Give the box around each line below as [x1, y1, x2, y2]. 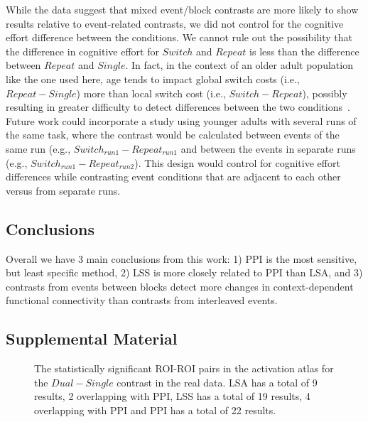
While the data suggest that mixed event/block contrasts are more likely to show [6, 2, 359, 16]
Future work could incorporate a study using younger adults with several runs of [6, 113, 357, 128]
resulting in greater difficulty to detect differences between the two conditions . [6, 99, 350, 114]
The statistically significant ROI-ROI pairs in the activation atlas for [34, 361, 334, 376]
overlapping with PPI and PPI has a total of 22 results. [34, 402, 276, 417]
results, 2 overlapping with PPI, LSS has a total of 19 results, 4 [34, 389, 310, 404]
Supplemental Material [6, 328, 178, 350]
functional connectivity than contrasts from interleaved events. [6, 293, 278, 308]
